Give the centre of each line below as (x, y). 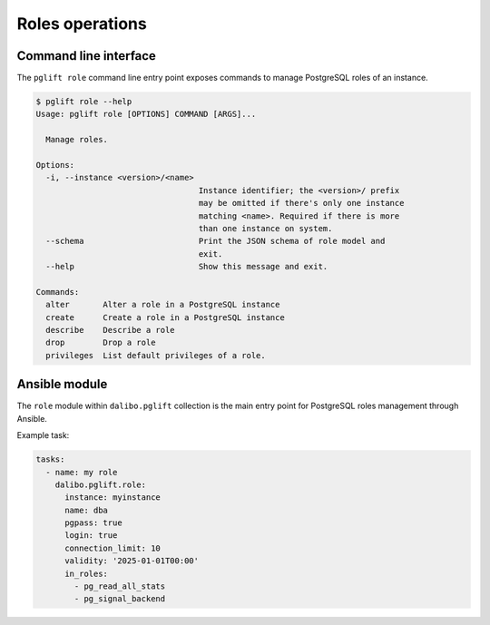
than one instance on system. (265, 228)
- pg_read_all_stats (120, 586)
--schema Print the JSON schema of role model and (216, 241)
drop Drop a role (101, 343)
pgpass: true (93, 523)
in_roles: (87, 573)
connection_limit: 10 (113, 548)
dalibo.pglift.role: (101, 484)
